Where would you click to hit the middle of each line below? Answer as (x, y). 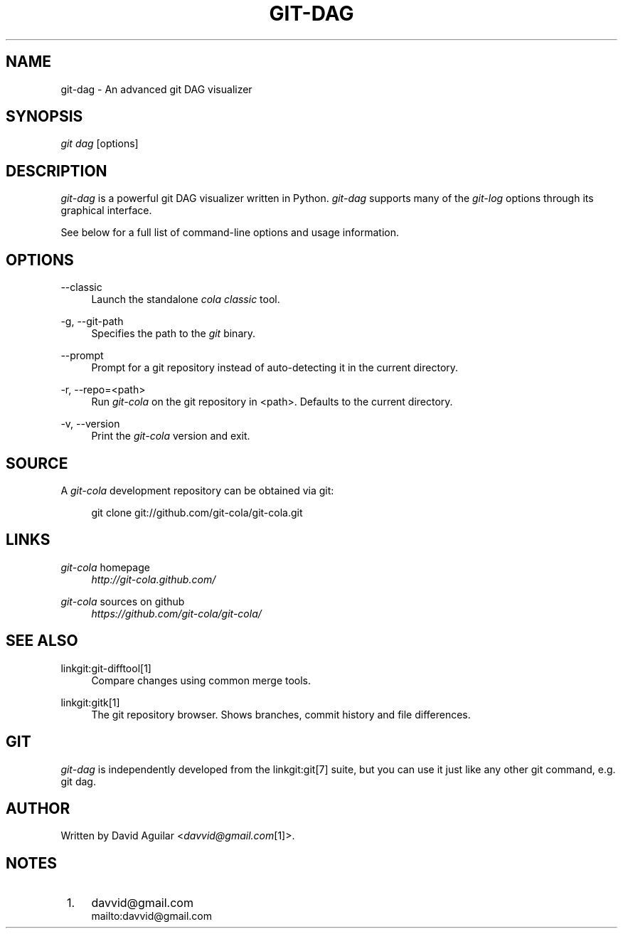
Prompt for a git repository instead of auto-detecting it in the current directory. (275, 368)
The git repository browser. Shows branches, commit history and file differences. (281, 714)
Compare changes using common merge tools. (201, 680)
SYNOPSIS (44, 117)
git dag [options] (100, 144)
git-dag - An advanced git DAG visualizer (156, 89)
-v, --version (90, 424)
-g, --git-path (92, 322)
